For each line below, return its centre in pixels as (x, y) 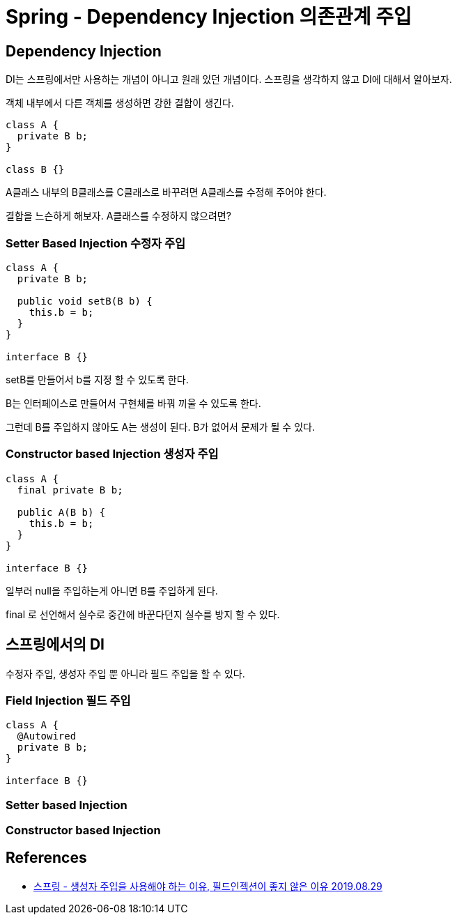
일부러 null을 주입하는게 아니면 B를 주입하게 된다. (112, 590)
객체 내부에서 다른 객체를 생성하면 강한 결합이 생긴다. (120, 103)
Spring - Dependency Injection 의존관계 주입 (209, 17)
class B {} (35, 170)
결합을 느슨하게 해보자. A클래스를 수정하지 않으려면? (118, 216)
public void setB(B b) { (85, 301)
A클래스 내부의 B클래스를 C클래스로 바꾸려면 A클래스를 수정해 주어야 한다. (166, 192)
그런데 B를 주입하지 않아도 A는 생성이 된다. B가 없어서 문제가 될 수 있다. (160, 427)
